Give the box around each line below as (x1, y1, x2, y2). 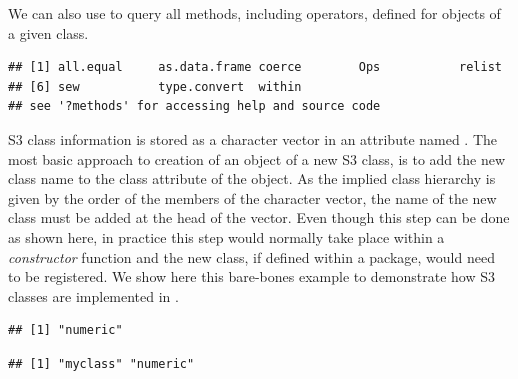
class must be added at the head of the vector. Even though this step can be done (8, 207, 510, 228)
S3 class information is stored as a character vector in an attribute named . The (8, 128, 498, 149)
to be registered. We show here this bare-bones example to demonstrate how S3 (8, 266, 496, 287)
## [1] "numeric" (8, 323, 123, 338)
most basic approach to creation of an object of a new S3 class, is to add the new (8, 148, 506, 169)
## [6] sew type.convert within (8, 79, 302, 94)
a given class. (8, 22, 89, 43)
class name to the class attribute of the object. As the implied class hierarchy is (8, 168, 496, 189)
